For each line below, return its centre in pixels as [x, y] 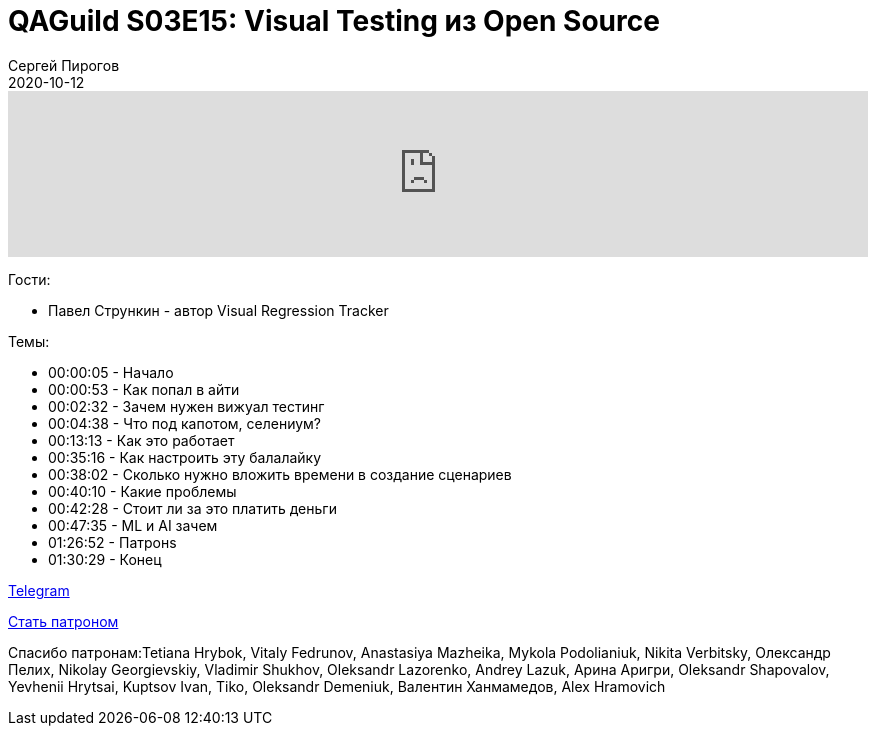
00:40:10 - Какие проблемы [142, 491]
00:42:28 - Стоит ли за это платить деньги [192, 508]
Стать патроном [63, 621]
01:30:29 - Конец [105, 559]
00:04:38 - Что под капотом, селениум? [185, 423]
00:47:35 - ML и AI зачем [133, 525]
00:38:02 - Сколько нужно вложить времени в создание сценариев [280, 474]
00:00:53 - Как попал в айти [144, 389]
